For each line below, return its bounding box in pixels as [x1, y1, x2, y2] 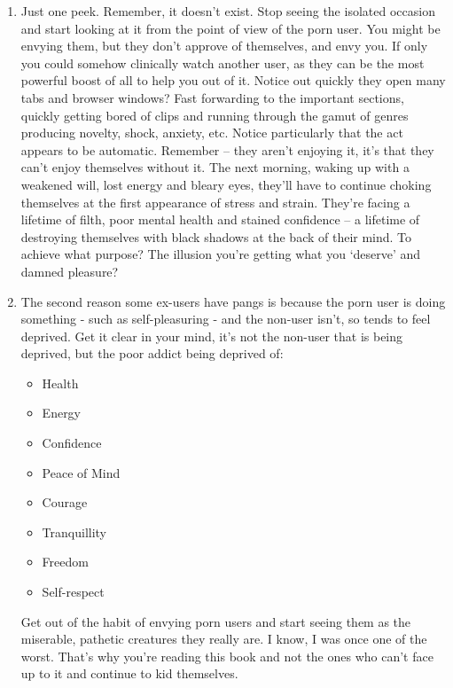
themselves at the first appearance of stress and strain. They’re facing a [20, 192, 410, 211]
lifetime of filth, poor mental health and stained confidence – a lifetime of [20, 210, 420, 229]
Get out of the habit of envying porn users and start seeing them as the [20, 612, 411, 630]
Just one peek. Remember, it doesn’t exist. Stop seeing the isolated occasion [20, 2, 435, 20]
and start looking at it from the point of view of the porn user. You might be [20, 19, 441, 37]
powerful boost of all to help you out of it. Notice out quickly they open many [20, 71, 446, 90]
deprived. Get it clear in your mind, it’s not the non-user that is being [20, 326, 403, 345]
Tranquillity [42, 522, 107, 541]
